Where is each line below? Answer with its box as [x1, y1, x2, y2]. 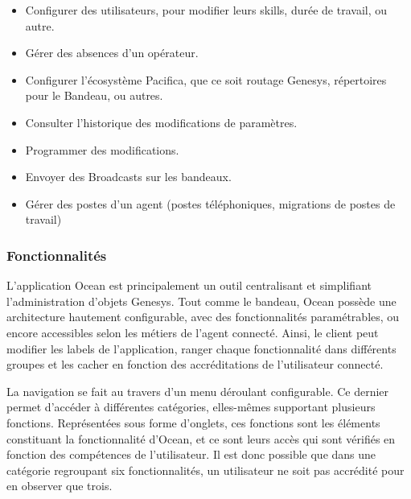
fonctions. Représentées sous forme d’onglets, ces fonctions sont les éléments [6, 414, 380, 431]
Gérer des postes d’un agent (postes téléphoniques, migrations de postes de [25, 195, 396, 212]
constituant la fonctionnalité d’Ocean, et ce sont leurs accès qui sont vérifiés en [6, 430, 396, 447]
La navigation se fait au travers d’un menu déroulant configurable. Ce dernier [6, 382, 389, 399]
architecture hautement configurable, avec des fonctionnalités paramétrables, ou [6, 308, 400, 325]
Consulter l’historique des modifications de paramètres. [25, 113, 298, 130]
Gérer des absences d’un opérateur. [25, 44, 199, 61]
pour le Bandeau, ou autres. [25, 87, 163, 104]
